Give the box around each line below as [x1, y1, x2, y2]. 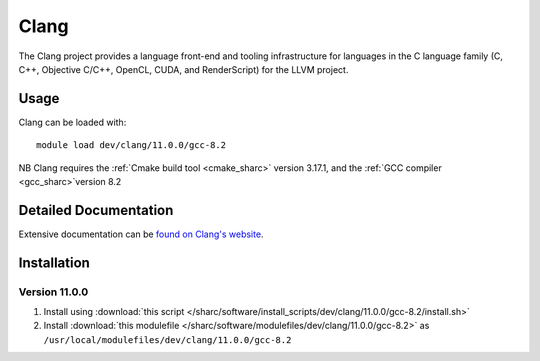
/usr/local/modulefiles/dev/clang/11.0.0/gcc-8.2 [43, 334, 292, 345]
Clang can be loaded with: [18, 116, 127, 128]
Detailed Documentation [18, 201, 174, 219]
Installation [18, 254, 90, 271]
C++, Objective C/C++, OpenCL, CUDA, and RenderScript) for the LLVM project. [18, 63, 349, 75]
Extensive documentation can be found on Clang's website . [18, 228, 264, 240]
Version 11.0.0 [18, 285, 89, 299]
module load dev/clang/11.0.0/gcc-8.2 [36, 140, 227, 151]
